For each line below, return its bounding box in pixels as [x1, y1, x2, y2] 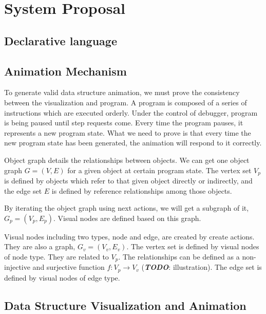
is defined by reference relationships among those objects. [51, 185, 232, 196]
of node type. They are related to [4, 251, 109, 262]
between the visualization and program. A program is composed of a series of [4, 97, 247, 107]
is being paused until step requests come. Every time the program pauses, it [4, 117, 243, 128]
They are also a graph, [4, 241, 75, 252]
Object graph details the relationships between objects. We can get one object [4, 154, 250, 165]
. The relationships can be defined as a [118, 251, 240, 262]
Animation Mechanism [4, 63, 127, 79]
